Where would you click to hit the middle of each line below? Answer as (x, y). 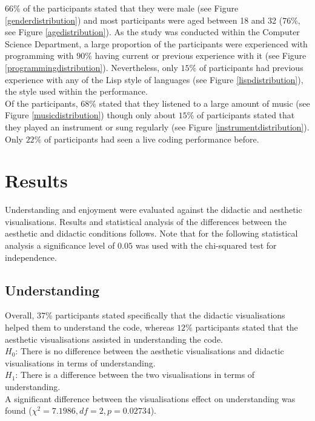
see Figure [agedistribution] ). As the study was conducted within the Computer (152, 32)
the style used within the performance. (76, 91)
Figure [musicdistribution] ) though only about (91, 115)
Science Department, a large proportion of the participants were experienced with (156, 43)
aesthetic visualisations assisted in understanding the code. (114, 339)
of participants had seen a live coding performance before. (151, 139)
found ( (18, 410)
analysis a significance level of (60, 245)
